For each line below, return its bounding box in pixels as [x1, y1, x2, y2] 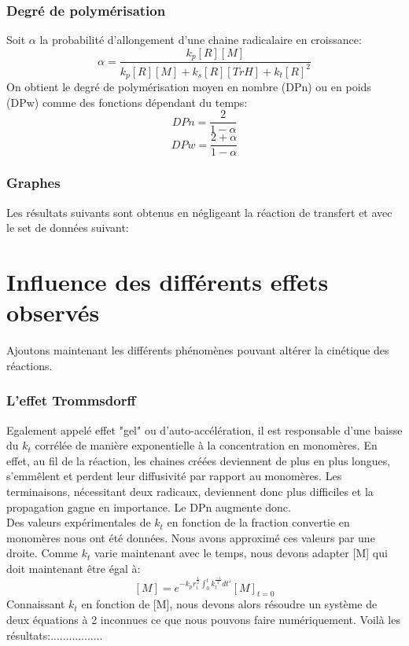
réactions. [6, 357, 53, 373]
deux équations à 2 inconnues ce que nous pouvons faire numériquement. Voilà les [6, 611, 400, 628]
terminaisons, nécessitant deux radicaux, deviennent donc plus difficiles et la [6, 483, 374, 499]
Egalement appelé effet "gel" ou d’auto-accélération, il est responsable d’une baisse [6, 421, 403, 438]
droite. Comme [6, 545, 79, 561]
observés [6, 296, 100, 329]
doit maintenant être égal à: [6, 560, 141, 576]
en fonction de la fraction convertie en [167, 514, 350, 530]
